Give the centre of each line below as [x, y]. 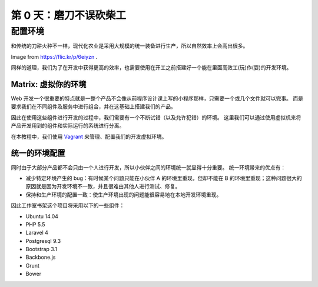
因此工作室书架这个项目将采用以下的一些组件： [68, 205]
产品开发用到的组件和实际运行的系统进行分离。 [68, 126]
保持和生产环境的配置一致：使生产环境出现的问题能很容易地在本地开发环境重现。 [124, 195]
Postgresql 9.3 [43, 241]
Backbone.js [41, 257]
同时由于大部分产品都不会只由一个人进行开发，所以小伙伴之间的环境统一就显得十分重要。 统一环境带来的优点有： [148, 167]
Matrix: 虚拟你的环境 [49, 84]
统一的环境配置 [38, 153]
